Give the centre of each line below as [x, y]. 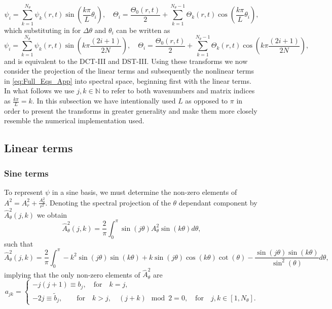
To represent [24, 192]
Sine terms [26, 173]
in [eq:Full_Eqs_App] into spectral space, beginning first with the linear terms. [128, 80]
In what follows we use [39, 91]
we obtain [52, 214]
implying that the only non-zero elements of [72, 274]
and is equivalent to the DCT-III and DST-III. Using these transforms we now [126, 61]
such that [19, 243]
